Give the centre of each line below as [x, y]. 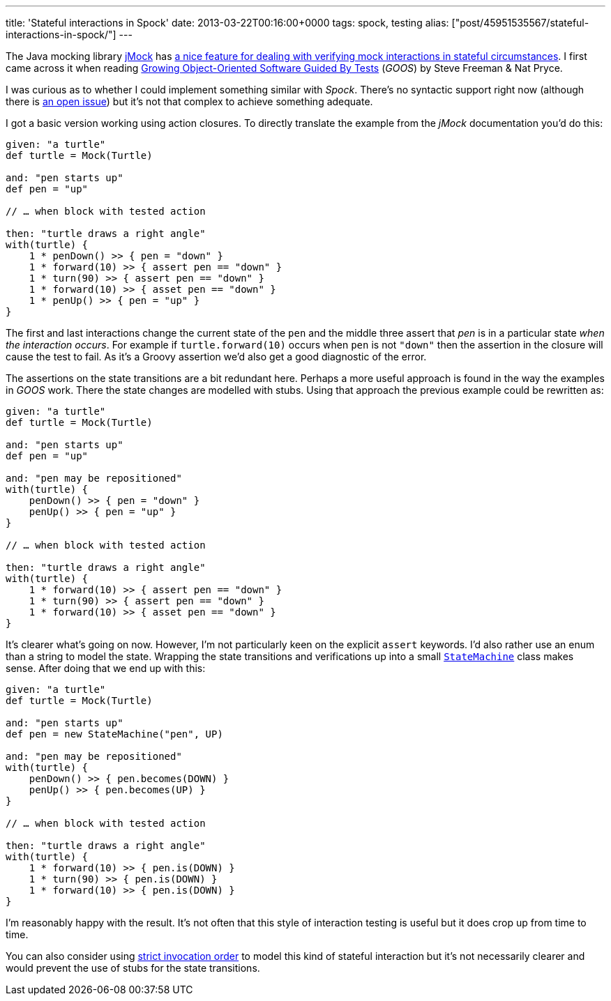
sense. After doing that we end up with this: [106, 668]
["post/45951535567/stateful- [520, 23]
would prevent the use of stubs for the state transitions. [133, 968]
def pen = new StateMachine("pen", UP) [114, 734]
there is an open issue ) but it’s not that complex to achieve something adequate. [189, 101]
